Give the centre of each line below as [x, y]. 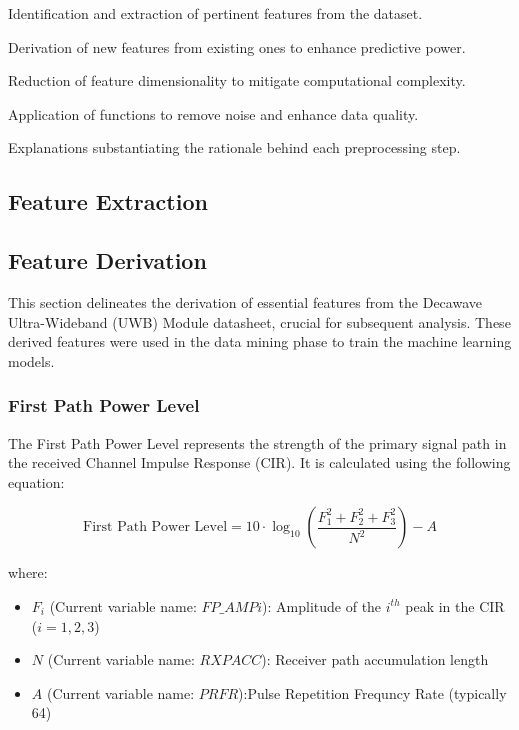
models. [31, 360]
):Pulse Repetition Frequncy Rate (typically [372, 692]
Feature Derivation [107, 260]
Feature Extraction [108, 201]
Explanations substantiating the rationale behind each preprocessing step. [234, 147]
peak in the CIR [455, 605]
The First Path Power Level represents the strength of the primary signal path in [257, 442]
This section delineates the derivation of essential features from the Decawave [245, 301]
